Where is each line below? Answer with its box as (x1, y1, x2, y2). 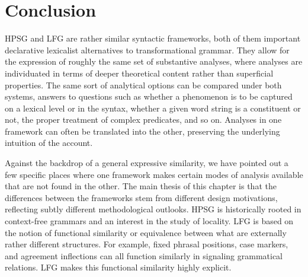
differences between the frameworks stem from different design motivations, (5, 191, 278, 203)
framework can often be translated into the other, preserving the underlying (5, 125, 280, 137)
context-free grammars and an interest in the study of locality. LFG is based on (5, 215, 294, 227)
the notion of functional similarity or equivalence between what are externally (5, 226, 287, 238)
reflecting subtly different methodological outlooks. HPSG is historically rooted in (5, 203, 301, 215)
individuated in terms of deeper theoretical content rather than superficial (5, 66, 274, 79)
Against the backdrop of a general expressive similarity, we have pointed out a (5, 157, 288, 169)
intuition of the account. (5, 136, 93, 149)
